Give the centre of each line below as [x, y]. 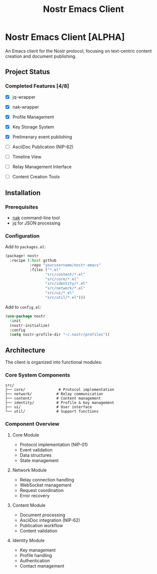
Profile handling [36, 555]
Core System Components [38, 375]
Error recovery [35, 495]
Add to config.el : [23, 307]
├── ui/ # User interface [49, 407]
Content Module [29, 505]
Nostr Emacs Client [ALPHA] [65, 37]
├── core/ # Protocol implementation [60, 390]
